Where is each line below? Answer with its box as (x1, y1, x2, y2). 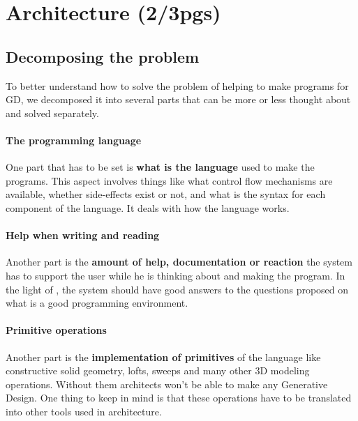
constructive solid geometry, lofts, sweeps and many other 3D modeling (6, 363, 310, 378)
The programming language (6, 132, 142, 147)
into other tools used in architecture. (6, 404, 162, 418)
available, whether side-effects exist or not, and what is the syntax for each (6, 187, 326, 201)
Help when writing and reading (6, 228, 160, 243)
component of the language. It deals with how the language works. (6, 200, 290, 215)
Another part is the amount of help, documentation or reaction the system (6, 254, 352, 269)
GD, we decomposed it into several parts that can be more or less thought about (6, 92, 351, 107)
